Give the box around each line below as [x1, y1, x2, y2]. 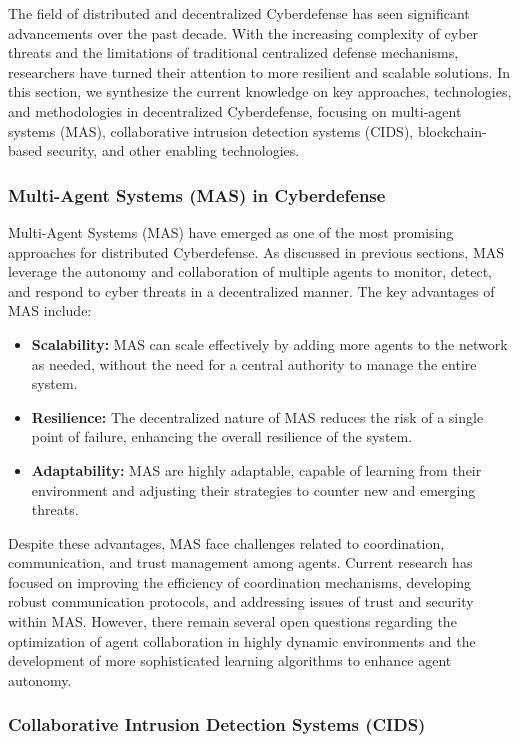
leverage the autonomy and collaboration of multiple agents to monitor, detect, [8, 261, 492, 282]
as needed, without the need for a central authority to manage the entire [31, 353, 477, 374]
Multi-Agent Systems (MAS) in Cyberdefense [8, 182, 386, 207]
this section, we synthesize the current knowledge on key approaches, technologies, [8, 81, 512, 102]
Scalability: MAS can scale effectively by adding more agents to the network [31, 333, 508, 354]
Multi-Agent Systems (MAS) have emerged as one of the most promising [8, 221, 454, 242]
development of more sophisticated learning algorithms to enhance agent [8, 650, 452, 671]
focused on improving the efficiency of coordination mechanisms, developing [8, 571, 472, 592]
